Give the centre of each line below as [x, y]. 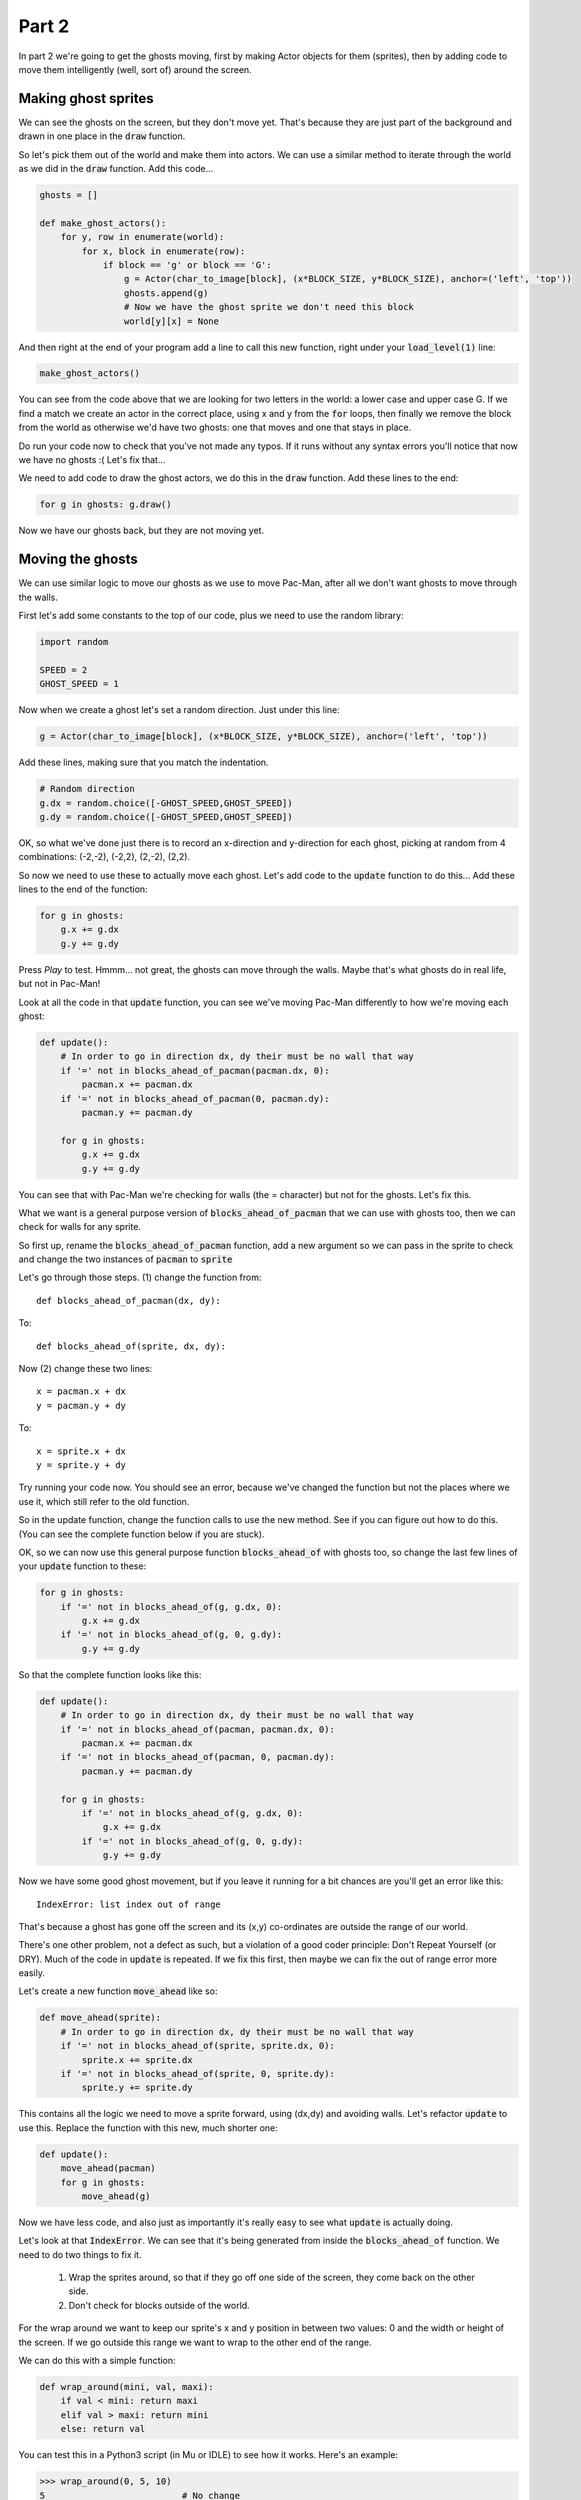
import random [74, 642]
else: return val [103, 2429]
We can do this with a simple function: [97, 2361]
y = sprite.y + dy [81, 1464]
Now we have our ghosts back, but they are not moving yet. [141, 531]
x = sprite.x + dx [81, 1451]
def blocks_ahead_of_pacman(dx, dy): [129, 1300]
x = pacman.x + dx [81, 1391]
